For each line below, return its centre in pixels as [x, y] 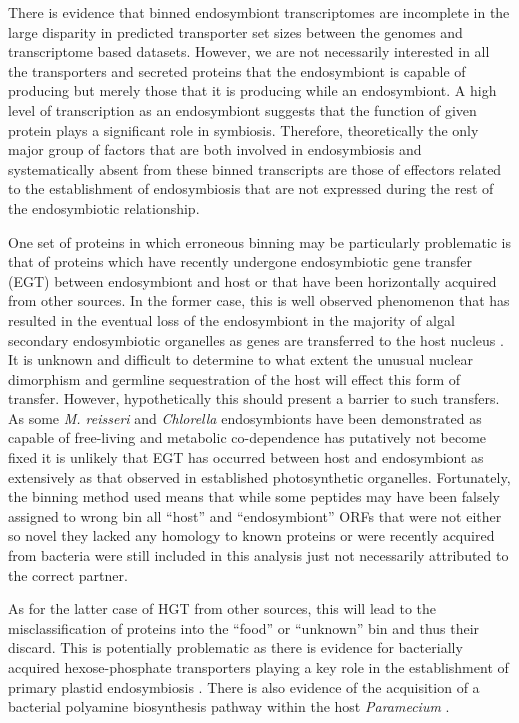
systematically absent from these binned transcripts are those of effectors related [255, 168]
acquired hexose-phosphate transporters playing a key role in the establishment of [258, 667]
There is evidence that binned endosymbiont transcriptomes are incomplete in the [259, 12]
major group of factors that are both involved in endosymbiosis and [215, 149]
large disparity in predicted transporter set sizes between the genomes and [235, 31]
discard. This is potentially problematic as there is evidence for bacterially [235, 647]
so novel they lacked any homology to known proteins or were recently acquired [251, 535]
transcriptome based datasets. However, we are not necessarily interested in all [249, 51]
